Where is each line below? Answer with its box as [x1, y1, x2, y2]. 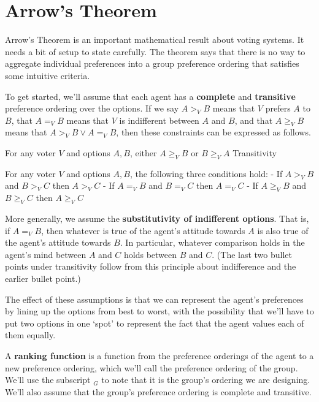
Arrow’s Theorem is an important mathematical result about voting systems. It [5, 33, 304, 46]
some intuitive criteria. [5, 69, 90, 82]
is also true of [257, 224, 309, 237]
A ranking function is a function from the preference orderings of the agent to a [5, 349, 314, 362]
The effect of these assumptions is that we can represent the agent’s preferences [5, 292, 304, 305]
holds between [124, 248, 177, 260]
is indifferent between [119, 113, 199, 126]
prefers [265, 102, 291, 115]
